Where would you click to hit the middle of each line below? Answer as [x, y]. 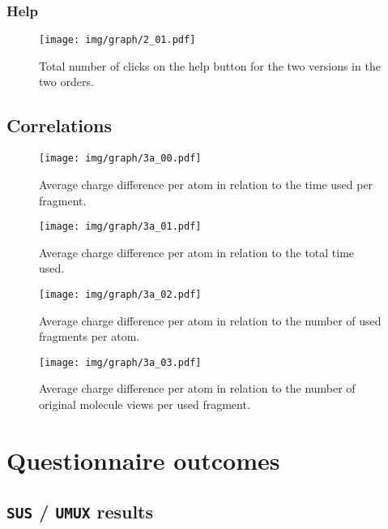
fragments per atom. [90, 336]
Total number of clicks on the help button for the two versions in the [210, 65]
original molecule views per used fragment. [145, 404]
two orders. [66, 82]
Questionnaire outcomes [143, 460]
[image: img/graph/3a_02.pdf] [120, 294]
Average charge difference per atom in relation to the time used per [206, 184]
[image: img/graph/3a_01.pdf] [120, 227]
